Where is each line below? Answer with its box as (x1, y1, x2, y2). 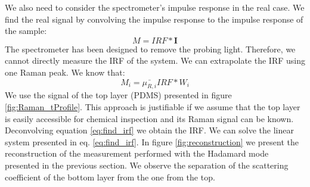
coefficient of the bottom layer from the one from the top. (5, 170, 215, 183)
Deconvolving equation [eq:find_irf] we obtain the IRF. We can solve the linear (5, 124, 294, 136)
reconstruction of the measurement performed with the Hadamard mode (5, 147, 269, 160)
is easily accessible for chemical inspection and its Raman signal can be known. (5, 112, 294, 124)
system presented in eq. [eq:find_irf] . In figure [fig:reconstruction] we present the (5, 135, 299, 148)
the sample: (5, 24, 47, 37)
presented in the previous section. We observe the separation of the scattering (5, 158, 289, 171)
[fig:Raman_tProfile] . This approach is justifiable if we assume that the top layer (5, 100, 300, 113)
